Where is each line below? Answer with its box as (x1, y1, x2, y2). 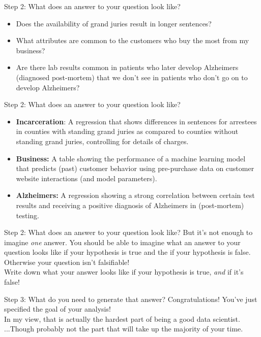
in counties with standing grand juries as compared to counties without (16, 126, 239, 137)
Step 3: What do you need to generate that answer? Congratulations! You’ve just (4, 293, 257, 304)
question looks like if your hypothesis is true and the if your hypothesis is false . (4, 247, 251, 257)
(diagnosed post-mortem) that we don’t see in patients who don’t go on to (16, 72, 248, 82)
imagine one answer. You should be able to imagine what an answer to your (4, 237, 241, 247)
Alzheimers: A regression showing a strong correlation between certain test (16, 190, 255, 200)
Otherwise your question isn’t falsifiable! (4, 256, 130, 267)
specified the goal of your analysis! (4, 304, 111, 314)
